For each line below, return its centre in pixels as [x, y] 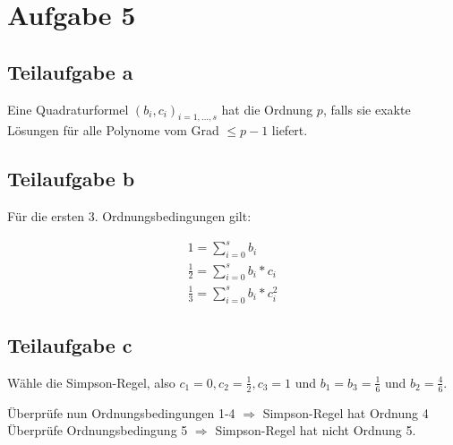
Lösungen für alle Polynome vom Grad [113, 130]
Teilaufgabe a [70, 71]
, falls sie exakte [367, 109]
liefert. [290, 130]
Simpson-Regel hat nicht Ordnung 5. [316, 430]
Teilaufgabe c [70, 345]
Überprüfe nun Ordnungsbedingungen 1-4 [121, 412]
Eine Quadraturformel [68, 109]
